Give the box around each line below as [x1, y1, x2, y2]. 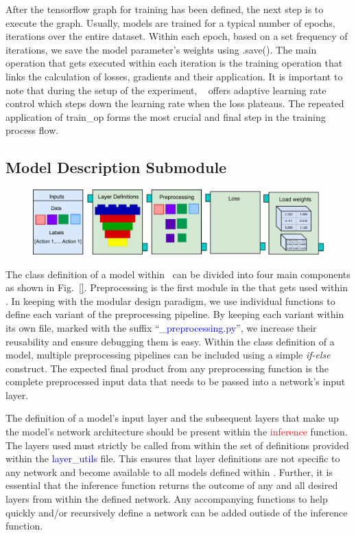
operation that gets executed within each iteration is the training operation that [5, 56, 343, 70]
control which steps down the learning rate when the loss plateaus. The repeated [5, 96, 344, 111]
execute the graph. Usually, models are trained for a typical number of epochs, [5, 15, 335, 30]
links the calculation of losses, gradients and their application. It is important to [5, 69, 343, 83]
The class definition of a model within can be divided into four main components [5, 266, 351, 281]
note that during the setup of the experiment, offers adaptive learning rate [5, 82, 327, 97]
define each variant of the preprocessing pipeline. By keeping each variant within [5, 307, 344, 321]
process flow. [5, 123, 59, 137]
